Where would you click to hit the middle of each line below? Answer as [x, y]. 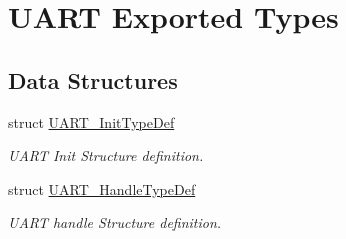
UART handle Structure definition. [115, 222]
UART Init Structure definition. [106, 155]
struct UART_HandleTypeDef [102, 188]
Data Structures [93, 79]
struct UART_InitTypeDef [91, 121]
